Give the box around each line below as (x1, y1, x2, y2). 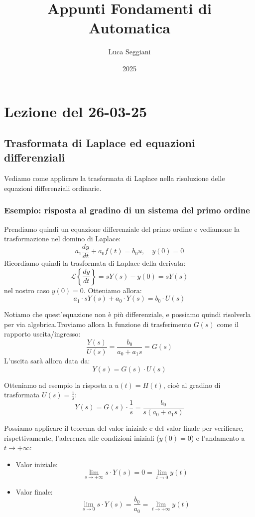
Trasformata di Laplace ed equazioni (4, 135, 195, 151)
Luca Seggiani (108, 46, 151, 57)
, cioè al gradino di (163, 379, 221, 390)
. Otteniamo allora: (83, 285, 142, 295)
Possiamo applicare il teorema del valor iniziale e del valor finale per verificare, (4, 423, 244, 433)
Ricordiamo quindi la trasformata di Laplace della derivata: (4, 257, 186, 268)
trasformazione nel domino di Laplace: (4, 233, 121, 244)
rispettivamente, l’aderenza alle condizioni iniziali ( (4, 432, 159, 443)
